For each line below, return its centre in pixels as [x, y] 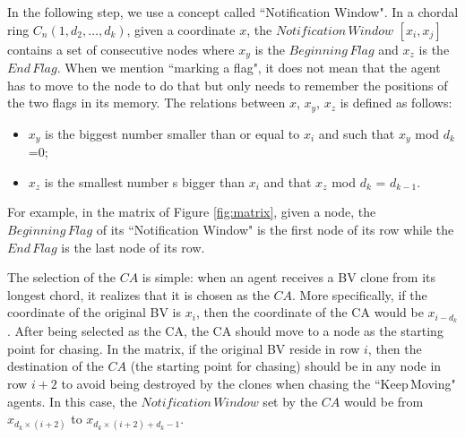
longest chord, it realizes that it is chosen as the [138, 294]
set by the [290, 401]
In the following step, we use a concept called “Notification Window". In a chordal [233, 12]
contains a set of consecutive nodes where [121, 49]
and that [288, 181]
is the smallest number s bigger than [145, 181]
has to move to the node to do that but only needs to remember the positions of [228, 85]
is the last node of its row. [133, 247]
